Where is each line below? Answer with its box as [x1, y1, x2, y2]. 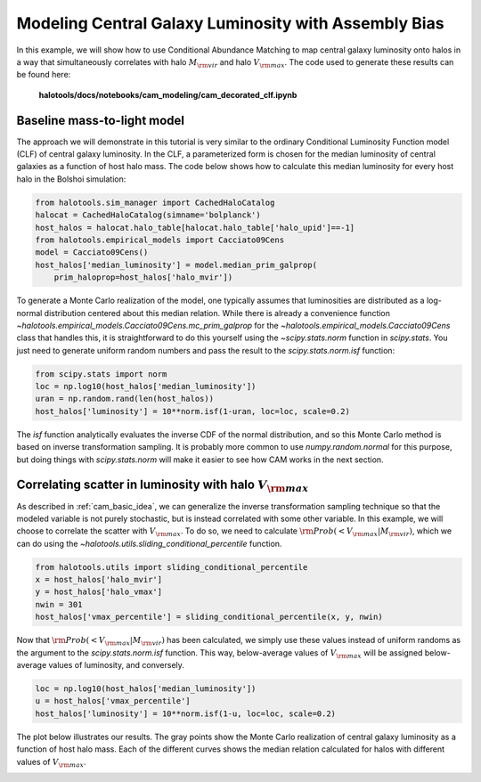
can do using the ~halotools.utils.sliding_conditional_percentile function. [16, 538, 282, 549]
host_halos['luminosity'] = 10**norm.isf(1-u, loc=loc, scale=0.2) [35, 708, 337, 719]
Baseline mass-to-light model [16, 112, 185, 128]
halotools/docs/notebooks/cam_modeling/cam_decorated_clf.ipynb [38, 89, 298, 100]
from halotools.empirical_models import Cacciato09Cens [35, 234, 285, 245]
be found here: [16, 69, 71, 80]
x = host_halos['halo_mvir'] [35, 574, 163, 585]
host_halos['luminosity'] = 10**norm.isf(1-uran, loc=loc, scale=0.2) [35, 406, 351, 416]
